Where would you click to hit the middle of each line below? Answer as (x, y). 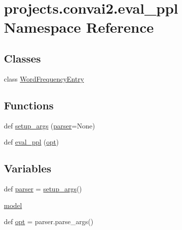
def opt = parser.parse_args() (49, 221)
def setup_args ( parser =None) (50, 125)
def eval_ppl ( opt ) (31, 142)
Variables (28, 168)
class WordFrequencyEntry (44, 78)
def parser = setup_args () (43, 188)
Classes (22, 58)
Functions (29, 105)
